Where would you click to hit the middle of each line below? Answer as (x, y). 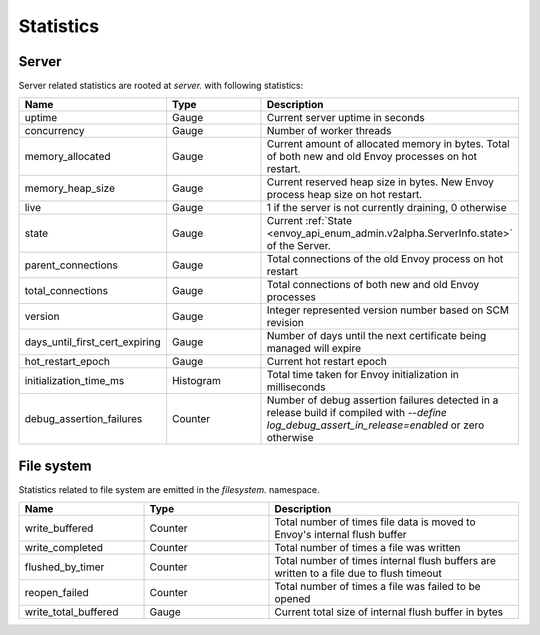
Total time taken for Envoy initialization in (363, 375)
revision (285, 323)
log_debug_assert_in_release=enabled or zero (375, 425)
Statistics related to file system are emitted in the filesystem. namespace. (169, 489)
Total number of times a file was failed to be (377, 587)
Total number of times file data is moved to (375, 522)
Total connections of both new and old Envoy (373, 285)
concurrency (54, 131)
